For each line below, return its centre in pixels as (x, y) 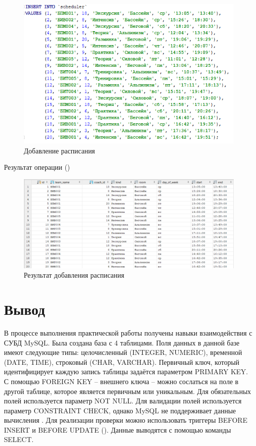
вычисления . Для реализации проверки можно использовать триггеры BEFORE (126, 420)
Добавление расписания (59, 150)
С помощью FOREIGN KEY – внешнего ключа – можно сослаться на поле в (121, 381)
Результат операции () (37, 167)
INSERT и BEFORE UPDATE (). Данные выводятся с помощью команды (118, 429)
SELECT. (19, 439)
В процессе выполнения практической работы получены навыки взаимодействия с (128, 332)
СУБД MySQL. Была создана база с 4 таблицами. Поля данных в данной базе (122, 342)
